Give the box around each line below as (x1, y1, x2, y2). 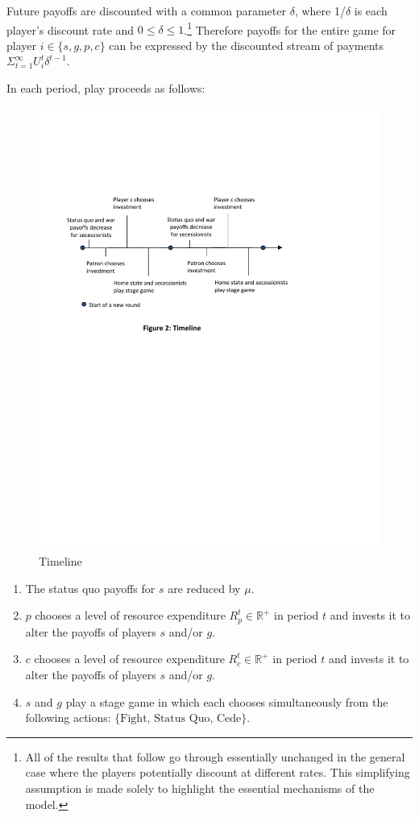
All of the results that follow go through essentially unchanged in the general (25, 748, 405, 765)
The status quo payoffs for (25, 579, 156, 596)
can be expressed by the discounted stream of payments (109, 36, 384, 53)
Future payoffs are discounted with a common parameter (6, 2, 286, 19)
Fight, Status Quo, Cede (120, 713, 242, 725)
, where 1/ (294, 2, 346, 19)
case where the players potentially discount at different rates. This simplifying (25, 764, 410, 781)
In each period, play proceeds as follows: (6, 80, 205, 97)
